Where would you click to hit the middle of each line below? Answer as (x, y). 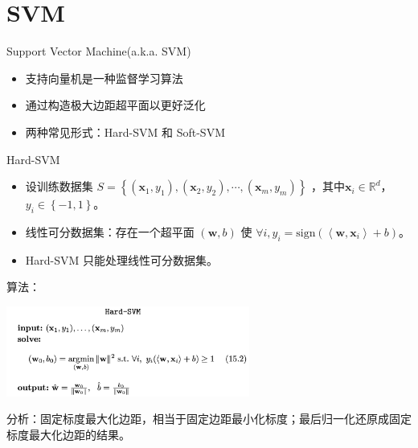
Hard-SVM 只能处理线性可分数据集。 (122, 259)
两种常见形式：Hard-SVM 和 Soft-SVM (125, 132)
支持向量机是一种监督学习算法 (104, 78)
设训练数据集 (59, 186)
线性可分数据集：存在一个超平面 (110, 231)
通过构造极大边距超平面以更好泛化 (115, 105)
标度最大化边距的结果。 (68, 434)
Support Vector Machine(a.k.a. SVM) (99, 51)
